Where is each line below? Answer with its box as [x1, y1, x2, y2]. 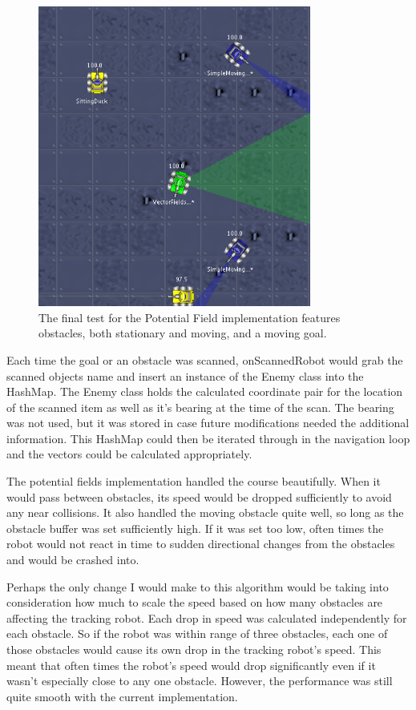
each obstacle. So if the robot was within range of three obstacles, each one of [6, 625, 388, 642]
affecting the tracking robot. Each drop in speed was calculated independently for [6, 609, 407, 626]
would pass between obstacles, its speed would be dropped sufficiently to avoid [6, 488, 392, 505]
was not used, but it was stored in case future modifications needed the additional [6, 414, 410, 431]
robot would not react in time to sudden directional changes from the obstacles [6, 535, 395, 552]
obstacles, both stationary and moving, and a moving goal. [38, 325, 327, 341]
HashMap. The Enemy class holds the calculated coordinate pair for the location [6, 383, 403, 400]
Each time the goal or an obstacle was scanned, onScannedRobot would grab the [6, 351, 403, 368]
